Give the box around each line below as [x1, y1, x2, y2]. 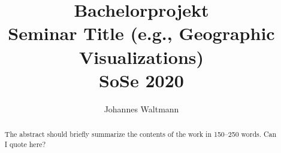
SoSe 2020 [99, 68, 184, 92]
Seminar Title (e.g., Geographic [8, 21, 275, 45]
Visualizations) [78, 44, 204, 69]
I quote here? [4, 139, 46, 149]
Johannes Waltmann [104, 102, 179, 115]
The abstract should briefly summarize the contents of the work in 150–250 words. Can [4, 129, 277, 139]
